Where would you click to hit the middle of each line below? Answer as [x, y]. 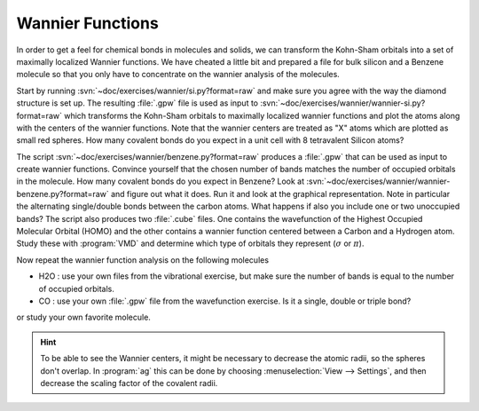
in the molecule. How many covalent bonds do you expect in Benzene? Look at [161, 181]
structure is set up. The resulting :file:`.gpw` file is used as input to [137, 103]
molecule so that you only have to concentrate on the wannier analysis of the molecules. [178, 75]
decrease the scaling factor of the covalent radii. [129, 383]
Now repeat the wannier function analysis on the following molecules [143, 260]
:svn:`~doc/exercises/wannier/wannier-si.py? [343, 103]
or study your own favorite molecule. [83, 317]
